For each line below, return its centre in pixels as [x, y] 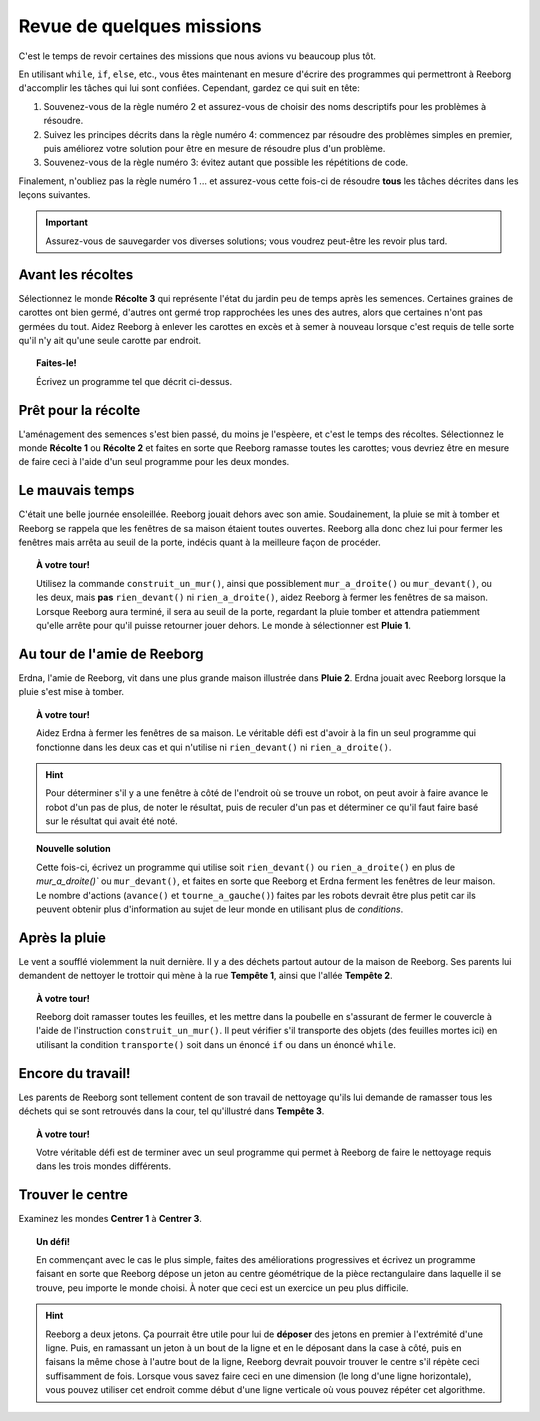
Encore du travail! [74, 1073]
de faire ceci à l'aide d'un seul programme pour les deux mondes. [154, 462]
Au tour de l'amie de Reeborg [111, 653]
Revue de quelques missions [140, 26]
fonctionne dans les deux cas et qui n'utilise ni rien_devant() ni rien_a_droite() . [214, 747]
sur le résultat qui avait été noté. [112, 821]
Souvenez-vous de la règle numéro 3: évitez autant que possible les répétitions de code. [226, 162]
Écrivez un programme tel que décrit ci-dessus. [134, 381]
